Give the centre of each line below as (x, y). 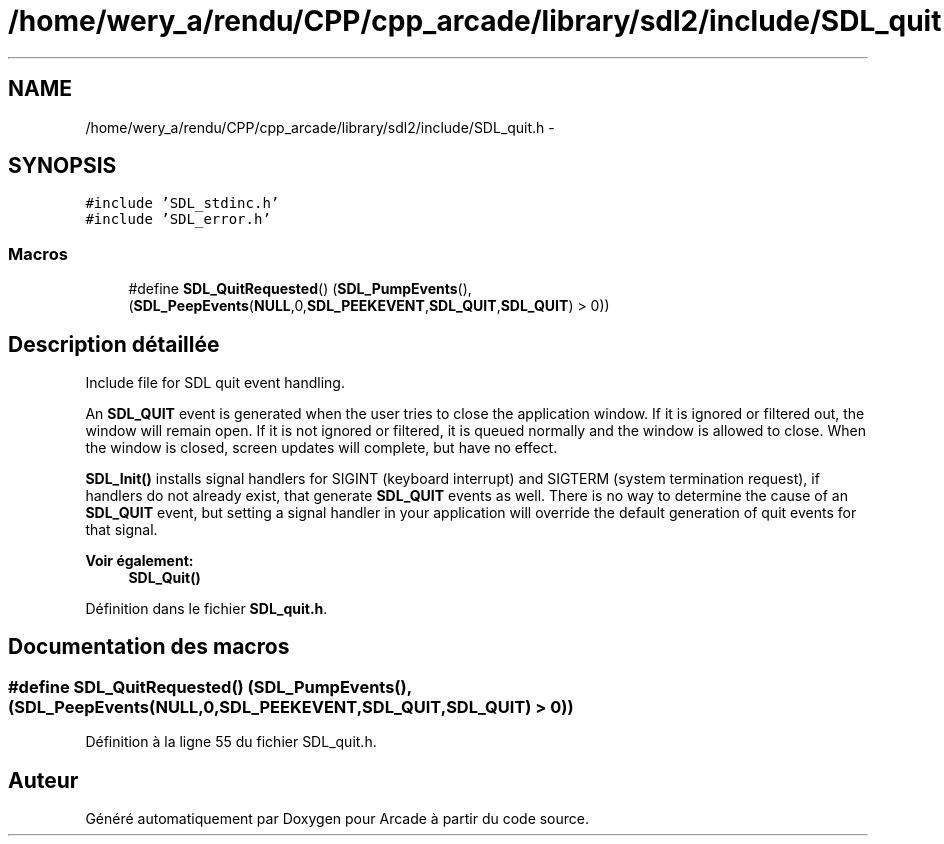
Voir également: (139, 561)
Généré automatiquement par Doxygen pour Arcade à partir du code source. (337, 819)
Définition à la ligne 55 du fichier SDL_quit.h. (231, 742)
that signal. (121, 530)
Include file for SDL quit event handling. (215, 383)
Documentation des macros (149, 647)
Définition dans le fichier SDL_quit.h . (206, 609)
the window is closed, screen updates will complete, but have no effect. (321, 448)
